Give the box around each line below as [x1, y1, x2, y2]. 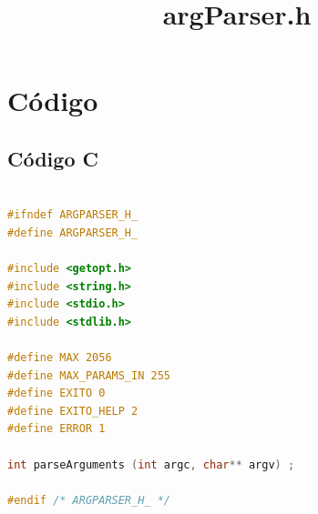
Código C [7, 144, 98, 172]
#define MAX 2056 [7, 351, 112, 365]
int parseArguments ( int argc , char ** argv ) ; [7, 458, 295, 471]
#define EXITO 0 [7, 387, 106, 400]
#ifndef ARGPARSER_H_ [7, 208, 138, 222]
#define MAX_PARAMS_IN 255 [7, 368, 170, 382]
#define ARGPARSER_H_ [7, 226, 138, 239]
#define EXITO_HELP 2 [7, 404, 138, 418]
